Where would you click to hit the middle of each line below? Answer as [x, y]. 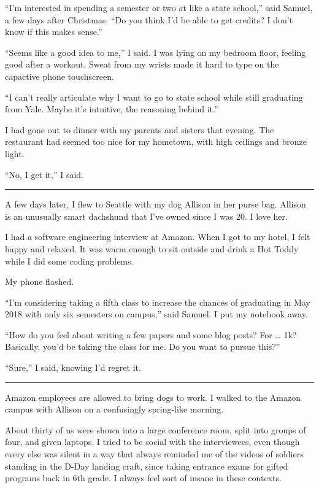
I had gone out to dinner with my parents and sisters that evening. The [140, 129]
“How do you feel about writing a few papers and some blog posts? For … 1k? [151, 334]
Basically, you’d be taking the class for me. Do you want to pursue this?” [143, 347]
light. [15, 153]
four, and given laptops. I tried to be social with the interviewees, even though [152, 442]
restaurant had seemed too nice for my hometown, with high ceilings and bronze [156, 141]
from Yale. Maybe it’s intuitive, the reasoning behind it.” [112, 109]
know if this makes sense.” [54, 32]
